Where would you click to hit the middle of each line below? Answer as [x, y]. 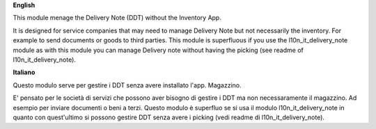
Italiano [24, 72]
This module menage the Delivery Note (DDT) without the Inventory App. [117, 18]
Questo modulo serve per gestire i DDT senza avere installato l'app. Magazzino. [127, 85]
